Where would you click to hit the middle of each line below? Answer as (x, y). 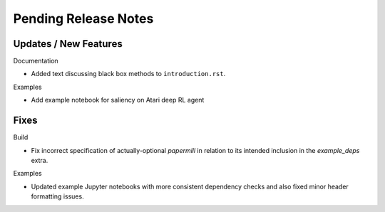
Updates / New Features (68, 44)
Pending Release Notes (83, 18)
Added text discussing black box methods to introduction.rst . (128, 74)
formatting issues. (58, 196)
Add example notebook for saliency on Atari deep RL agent (118, 100)
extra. (40, 160)
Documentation (36, 61)
